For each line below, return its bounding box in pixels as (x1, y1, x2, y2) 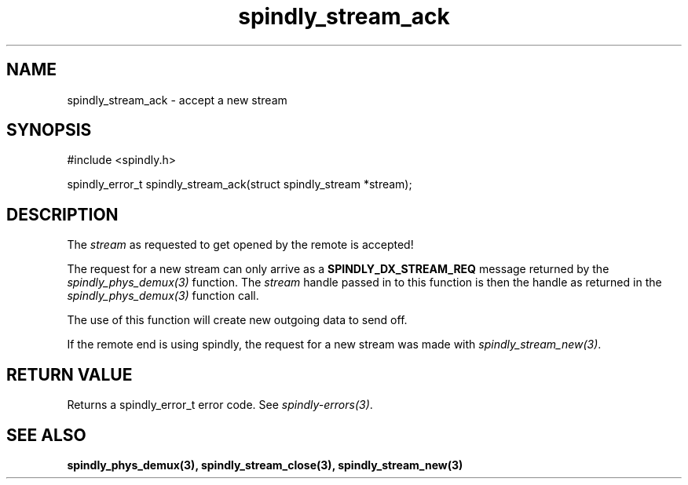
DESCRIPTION (6, 204, 119, 224)
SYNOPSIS (6, 120, 92, 140)
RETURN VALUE (6, 364, 133, 385)
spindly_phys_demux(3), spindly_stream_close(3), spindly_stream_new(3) (67, 458, 463, 472)
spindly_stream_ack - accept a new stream (67, 93, 287, 107)
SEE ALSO (6, 425, 86, 445)
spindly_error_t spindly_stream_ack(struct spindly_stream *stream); (67, 177, 412, 191)
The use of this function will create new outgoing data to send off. (67, 313, 408, 327)
